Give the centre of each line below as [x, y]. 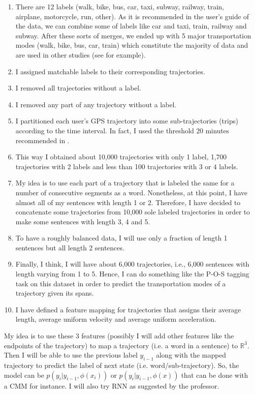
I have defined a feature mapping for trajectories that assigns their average [128, 309]
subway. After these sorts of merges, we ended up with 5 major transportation [133, 35]
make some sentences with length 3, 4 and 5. [83, 221]
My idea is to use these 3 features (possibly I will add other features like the [119, 336]
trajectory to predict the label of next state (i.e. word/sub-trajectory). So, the [122, 365]
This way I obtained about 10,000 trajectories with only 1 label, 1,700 [121, 157]
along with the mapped [191, 355]
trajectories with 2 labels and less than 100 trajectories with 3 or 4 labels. [127, 166]
